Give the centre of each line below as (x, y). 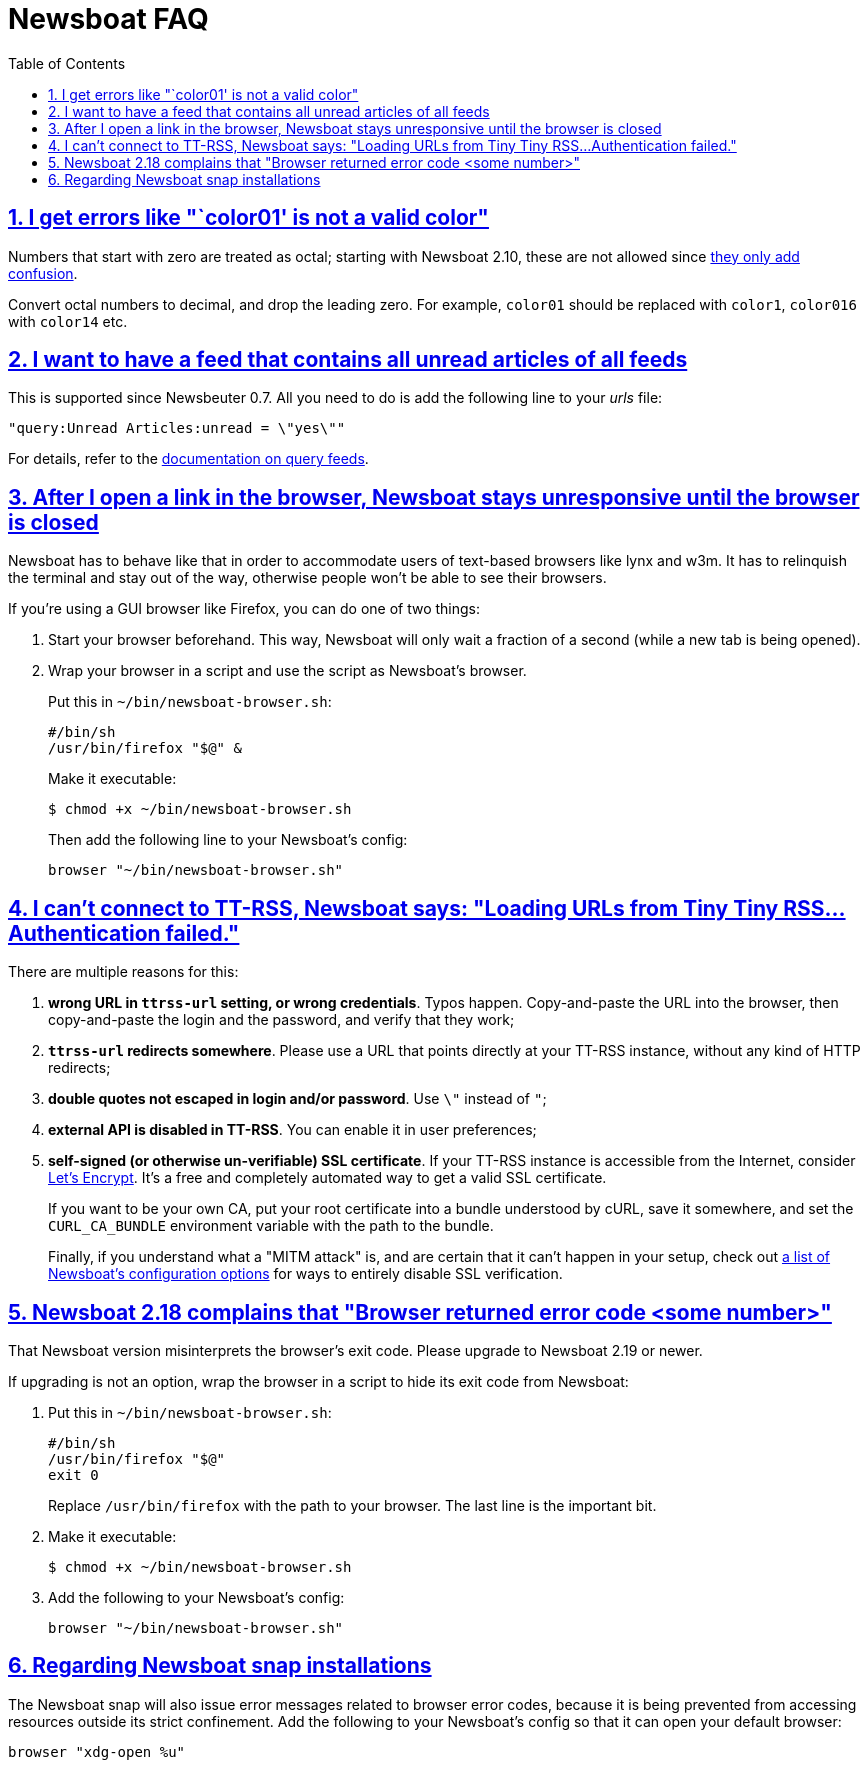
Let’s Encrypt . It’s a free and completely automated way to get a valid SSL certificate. (327, 1178)
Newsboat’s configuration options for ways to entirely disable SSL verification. (305, 1274)
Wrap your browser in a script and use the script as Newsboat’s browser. (287, 671)
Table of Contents (67, 63)
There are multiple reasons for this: (123, 972)
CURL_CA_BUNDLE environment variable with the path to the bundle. (271, 1226)
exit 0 (73, 1474)
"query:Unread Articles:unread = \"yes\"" (177, 428)
